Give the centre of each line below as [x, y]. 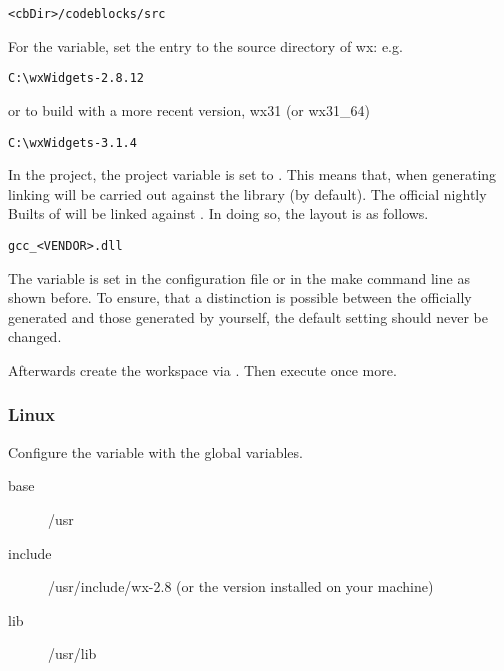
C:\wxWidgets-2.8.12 [76, 78]
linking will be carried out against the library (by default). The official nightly [247, 193]
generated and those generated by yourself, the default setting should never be [248, 316]
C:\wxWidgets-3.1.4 [72, 142]
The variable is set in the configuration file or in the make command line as [239, 277]
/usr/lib [72, 653]
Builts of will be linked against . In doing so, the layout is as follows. [218, 213]
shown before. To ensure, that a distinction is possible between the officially [240, 297]
